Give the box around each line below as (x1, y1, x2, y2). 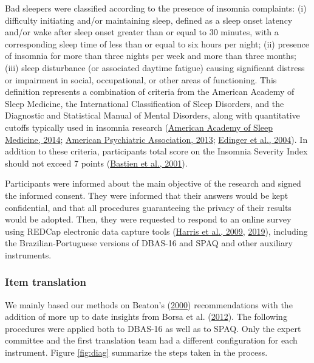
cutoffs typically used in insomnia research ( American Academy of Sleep (5, 120, 273, 133)
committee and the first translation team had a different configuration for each (5, 334, 298, 347)
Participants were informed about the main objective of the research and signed (5, 177, 301, 190)
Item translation (5, 274, 86, 289)
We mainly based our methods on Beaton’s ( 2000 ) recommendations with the (5, 298, 293, 311)
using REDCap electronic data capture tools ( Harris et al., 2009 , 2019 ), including (5, 224, 308, 237)
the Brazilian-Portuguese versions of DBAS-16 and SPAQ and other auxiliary (5, 237, 293, 249)
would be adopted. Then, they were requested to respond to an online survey (5, 213, 292, 226)
